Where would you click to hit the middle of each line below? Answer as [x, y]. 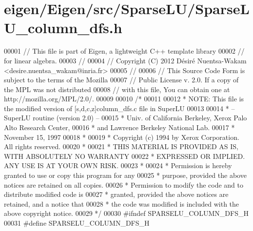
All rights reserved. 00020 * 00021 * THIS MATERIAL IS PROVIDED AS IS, [121, 146]
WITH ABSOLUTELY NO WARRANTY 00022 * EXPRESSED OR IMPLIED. [125, 156]
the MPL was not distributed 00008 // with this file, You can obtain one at [117, 89]
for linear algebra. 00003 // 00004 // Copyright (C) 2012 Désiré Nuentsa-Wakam [125, 60]
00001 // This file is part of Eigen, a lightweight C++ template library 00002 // [124, 51]
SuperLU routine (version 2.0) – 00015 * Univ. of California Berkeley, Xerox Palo [126, 118]
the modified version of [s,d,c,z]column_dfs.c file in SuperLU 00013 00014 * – [119, 108]
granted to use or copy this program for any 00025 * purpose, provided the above [125, 175]
